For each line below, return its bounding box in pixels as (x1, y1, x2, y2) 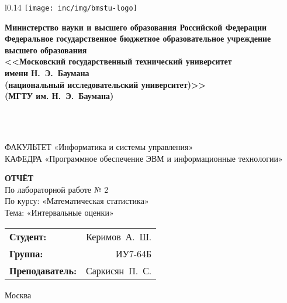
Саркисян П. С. (86, 263, 152, 277)
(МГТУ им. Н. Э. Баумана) (5, 90, 114, 102)
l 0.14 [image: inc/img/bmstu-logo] (5, 1, 137, 13)
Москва (5, 288, 32, 301)
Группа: (9, 246, 43, 260)
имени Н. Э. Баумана (5, 67, 89, 79)
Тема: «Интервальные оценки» (5, 206, 114, 218)
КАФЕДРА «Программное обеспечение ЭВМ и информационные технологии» (5, 152, 283, 164)
